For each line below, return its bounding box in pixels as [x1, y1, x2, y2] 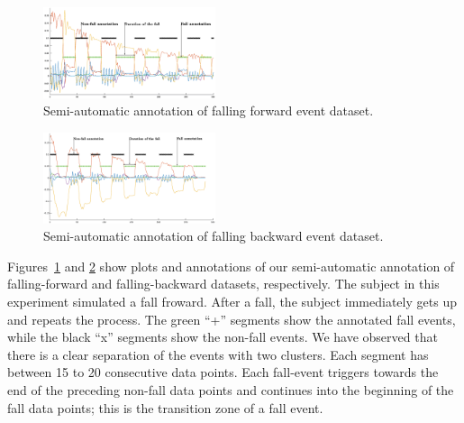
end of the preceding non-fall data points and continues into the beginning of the [7, 380, 454, 399]
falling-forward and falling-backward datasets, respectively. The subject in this [7, 274, 440, 293]
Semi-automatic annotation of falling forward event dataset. [43, 101, 374, 120]
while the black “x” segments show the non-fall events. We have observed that [7, 327, 438, 346]
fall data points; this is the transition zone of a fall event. [7, 398, 323, 417]
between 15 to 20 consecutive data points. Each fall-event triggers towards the [7, 363, 439, 382]
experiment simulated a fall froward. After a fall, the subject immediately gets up [7, 291, 457, 310]
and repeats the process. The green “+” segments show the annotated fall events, [7, 309, 456, 328]
